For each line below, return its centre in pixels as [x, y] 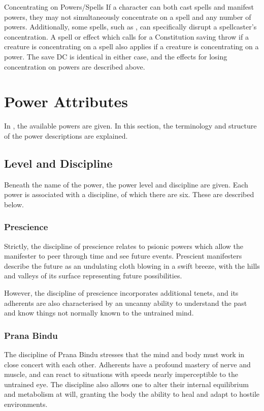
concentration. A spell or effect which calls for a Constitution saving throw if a [126, 36]
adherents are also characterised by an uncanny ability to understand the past [126, 303]
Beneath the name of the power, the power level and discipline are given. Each [126, 184]
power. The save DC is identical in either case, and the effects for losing [116, 56]
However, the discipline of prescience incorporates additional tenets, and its [121, 293]
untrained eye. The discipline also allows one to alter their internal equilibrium [126, 384]
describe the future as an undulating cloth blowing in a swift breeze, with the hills [132, 265]
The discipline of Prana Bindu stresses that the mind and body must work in [124, 354]
